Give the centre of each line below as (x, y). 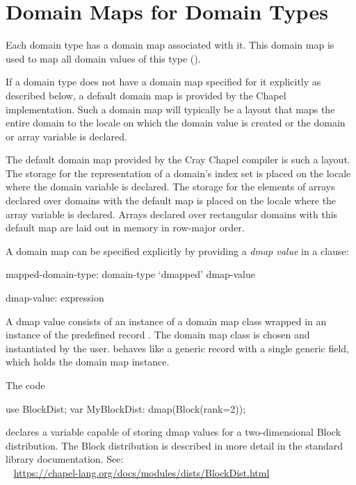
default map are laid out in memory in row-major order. (125, 228)
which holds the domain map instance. (88, 362)
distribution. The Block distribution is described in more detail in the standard (175, 445)
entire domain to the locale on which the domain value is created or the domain (176, 123)
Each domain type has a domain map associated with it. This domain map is (170, 45)
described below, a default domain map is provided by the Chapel (146, 95)
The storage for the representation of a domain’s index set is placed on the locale (178, 173)
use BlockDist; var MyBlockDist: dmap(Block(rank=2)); (126, 408)
